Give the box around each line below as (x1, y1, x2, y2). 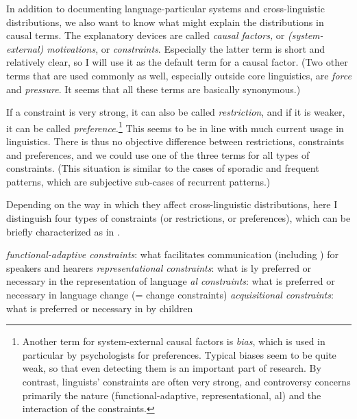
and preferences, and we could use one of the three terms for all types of (6, 147, 310, 162)
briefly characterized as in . (6, 224, 120, 238)
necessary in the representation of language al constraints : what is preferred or (6, 274, 335, 288)
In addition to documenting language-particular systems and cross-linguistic (6, 1, 325, 15)
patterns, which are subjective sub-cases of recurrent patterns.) (6, 174, 271, 188)
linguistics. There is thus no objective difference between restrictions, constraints (6, 134, 345, 148)
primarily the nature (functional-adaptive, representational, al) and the (22, 388, 321, 402)
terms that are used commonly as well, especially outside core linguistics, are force (6, 68, 352, 82)
